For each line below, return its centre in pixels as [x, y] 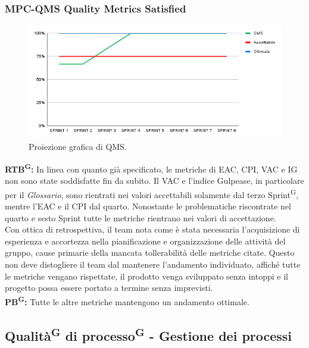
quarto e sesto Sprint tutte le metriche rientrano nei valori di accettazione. [141, 217]
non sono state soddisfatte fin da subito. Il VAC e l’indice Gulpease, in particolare [154, 181]
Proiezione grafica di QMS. [78, 147]
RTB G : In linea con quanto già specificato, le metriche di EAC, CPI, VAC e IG [151, 168]
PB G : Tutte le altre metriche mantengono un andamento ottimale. [127, 300]
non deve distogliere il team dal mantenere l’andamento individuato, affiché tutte [153, 264]
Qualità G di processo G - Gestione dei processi [149, 335]
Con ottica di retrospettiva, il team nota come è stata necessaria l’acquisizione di [152, 229]
